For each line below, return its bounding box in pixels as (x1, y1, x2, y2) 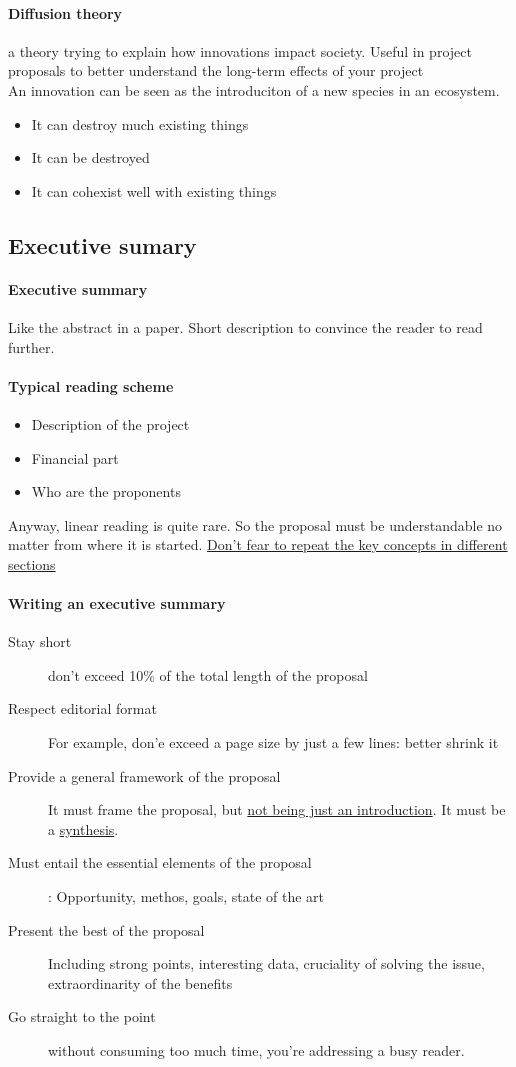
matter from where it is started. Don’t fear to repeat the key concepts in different (8, 534, 508, 555)
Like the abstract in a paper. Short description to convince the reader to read (8, 316, 483, 337)
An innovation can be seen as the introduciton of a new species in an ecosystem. (8, 79, 500, 100)
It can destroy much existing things (31, 113, 249, 134)
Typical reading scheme (8, 375, 174, 396)
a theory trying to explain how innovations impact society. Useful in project (8, 40, 472, 61)
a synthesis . (48, 818, 119, 839)
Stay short (8, 631, 72, 652)
